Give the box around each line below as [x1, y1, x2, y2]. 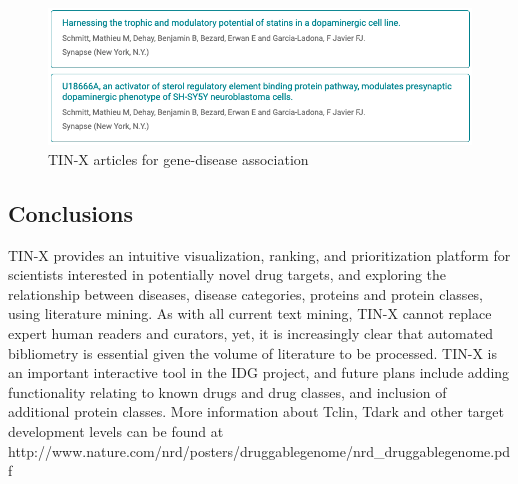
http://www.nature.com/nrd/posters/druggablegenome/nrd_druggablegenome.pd [8, 440, 511, 461]
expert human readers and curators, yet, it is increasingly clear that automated [8, 323, 494, 343]
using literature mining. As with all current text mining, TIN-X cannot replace [8, 303, 492, 324]
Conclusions [8, 197, 134, 228]
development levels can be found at [8, 420, 224, 441]
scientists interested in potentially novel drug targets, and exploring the [8, 264, 447, 285]
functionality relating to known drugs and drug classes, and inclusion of [8, 381, 447, 402]
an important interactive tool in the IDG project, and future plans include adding [8, 362, 510, 383]
